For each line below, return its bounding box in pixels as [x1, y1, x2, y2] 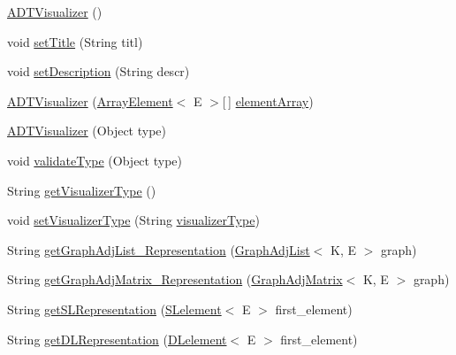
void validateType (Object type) [7, 150, 182, 169]
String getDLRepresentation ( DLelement [7, 329, 227, 348]
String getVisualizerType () [7, 181, 156, 199]
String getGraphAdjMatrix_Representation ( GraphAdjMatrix [7, 270, 343, 289]
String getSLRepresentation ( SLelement [7, 299, 222, 318]
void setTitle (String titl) [7, 32, 143, 50]
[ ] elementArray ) [222, 91, 314, 110]
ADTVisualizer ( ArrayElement [7, 91, 173, 110]
